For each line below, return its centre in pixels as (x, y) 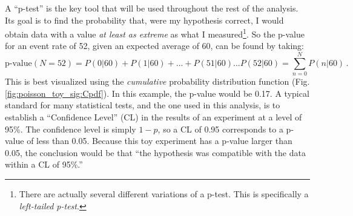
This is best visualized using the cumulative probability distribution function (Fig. (157, 81)
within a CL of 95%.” (44, 164)
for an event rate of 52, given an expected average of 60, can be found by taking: (155, 46)
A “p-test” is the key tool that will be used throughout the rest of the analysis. (152, 8)
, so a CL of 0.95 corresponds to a (220, 129)
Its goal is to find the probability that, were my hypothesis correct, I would (144, 20)
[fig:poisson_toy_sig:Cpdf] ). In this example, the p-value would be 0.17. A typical (157, 93)
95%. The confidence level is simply (71, 129)
